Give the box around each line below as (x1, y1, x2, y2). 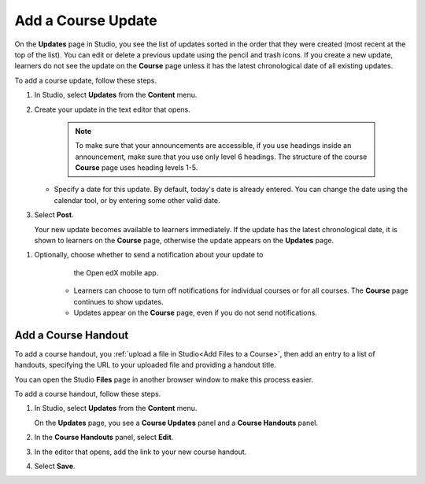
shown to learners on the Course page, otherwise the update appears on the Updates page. (34, 236, 334, 246)
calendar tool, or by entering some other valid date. (54, 195, 220, 205)
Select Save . (34, 461, 76, 471)
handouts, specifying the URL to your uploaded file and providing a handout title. (14, 360, 277, 370)
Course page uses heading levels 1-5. (75, 163, 198, 172)
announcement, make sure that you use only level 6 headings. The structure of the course (75, 152, 368, 161)
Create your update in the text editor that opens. (34, 105, 190, 114)
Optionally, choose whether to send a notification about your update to (34, 250, 264, 260)
